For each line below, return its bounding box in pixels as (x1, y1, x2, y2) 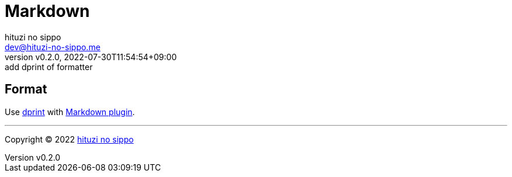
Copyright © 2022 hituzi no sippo (5, 134, 134, 144)
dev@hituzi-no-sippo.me (5, 41, 101, 52)
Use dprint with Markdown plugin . (5, 106, 135, 117)
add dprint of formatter (5, 61, 93, 72)
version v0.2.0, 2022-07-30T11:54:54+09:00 (5, 51, 177, 62)
